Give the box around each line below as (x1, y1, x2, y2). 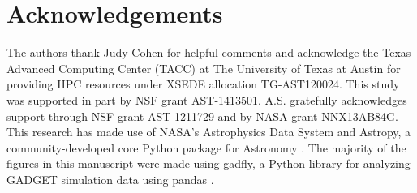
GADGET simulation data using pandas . (6, 170, 214, 187)
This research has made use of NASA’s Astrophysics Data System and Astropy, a (6, 123, 411, 140)
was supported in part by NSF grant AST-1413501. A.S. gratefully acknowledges (6, 91, 407, 108)
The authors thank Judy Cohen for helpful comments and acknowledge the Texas (6, 44, 411, 61)
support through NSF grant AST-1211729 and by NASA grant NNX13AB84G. (6, 107, 398, 124)
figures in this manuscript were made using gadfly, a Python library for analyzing (6, 155, 411, 172)
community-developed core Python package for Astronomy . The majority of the (6, 139, 406, 156)
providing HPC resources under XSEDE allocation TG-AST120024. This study (6, 75, 400, 92)
